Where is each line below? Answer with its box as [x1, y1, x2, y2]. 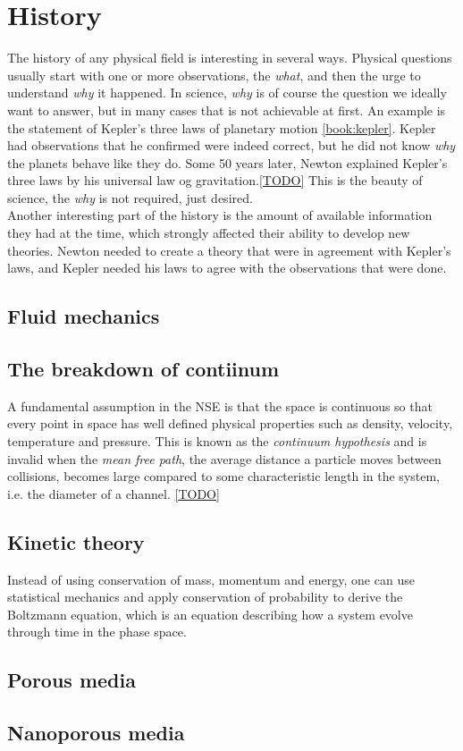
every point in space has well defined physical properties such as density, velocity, [7, 414, 453, 433]
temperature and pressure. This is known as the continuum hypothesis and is [7, 432, 427, 451]
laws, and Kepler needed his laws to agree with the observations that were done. [7, 258, 447, 277]
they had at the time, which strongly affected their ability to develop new [7, 224, 410, 242]
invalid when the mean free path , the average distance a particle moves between [7, 449, 442, 468]
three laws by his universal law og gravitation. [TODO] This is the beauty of [7, 171, 423, 190]
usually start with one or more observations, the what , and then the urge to [7, 65, 421, 84]
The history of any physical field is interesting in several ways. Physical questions [7, 48, 452, 67]
